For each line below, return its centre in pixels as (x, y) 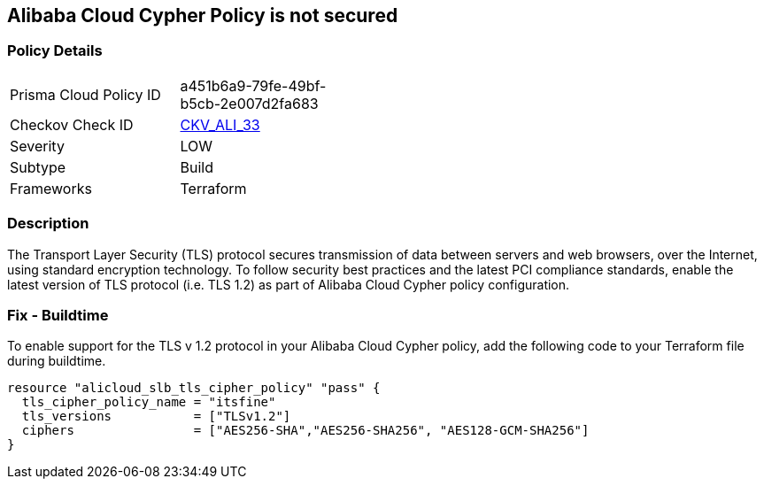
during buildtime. (57, 361)
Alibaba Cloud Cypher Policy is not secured (203, 15)
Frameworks (51, 188)
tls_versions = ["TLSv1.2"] (156, 417)
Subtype (38, 167)
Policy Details (55, 51)
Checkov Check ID (72, 124)
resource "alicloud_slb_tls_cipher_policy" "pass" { (194, 388)
